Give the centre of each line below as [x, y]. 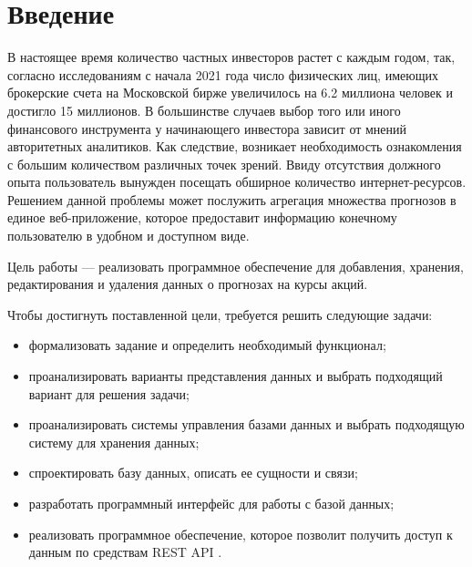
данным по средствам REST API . [125, 552]
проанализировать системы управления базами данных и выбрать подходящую [246, 424]
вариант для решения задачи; [109, 393]
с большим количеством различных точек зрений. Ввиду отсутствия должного [224, 164]
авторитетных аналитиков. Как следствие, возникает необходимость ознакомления [235, 146]
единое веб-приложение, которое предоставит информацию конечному [202, 217]
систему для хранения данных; [114, 442]
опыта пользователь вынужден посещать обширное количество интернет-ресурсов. [237, 182]
